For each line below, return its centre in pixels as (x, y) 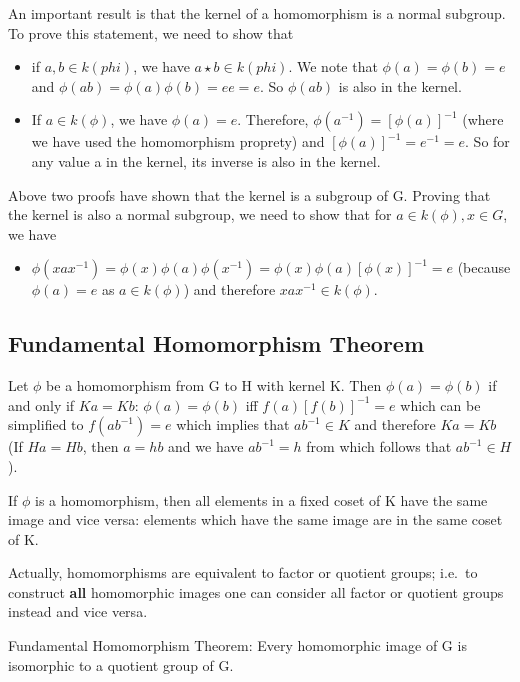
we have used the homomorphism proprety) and (178, 141)
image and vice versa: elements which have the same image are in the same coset (255, 519)
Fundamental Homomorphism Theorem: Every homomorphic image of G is (237, 645)
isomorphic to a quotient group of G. (121, 664)
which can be (440, 404)
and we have (206, 446)
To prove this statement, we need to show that (151, 32)
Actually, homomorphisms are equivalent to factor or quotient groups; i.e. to (243, 572)
